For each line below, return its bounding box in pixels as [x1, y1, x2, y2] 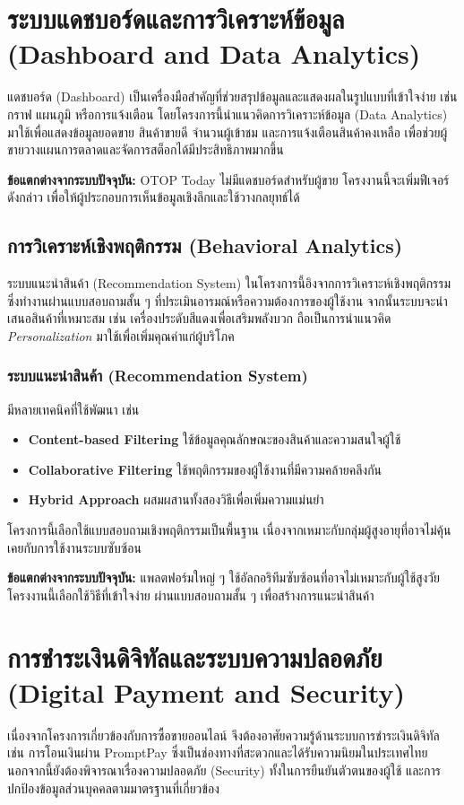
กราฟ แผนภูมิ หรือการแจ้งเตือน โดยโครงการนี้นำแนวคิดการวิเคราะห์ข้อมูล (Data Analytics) [7, 104, 448, 123]
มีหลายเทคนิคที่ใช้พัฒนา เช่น [7, 399, 140, 418]
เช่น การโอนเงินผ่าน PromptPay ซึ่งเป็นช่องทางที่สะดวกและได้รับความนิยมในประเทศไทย [7, 743, 428, 762]
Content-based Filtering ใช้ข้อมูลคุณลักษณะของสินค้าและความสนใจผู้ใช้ [28, 430, 401, 449]
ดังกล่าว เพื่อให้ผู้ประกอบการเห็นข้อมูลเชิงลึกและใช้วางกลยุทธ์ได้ [7, 188, 300, 206]
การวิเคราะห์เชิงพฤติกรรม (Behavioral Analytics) [7, 232, 403, 259]
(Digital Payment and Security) [7, 673, 406, 710]
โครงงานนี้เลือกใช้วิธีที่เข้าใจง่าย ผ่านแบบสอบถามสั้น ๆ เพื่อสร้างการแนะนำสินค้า [7, 585, 374, 604]
